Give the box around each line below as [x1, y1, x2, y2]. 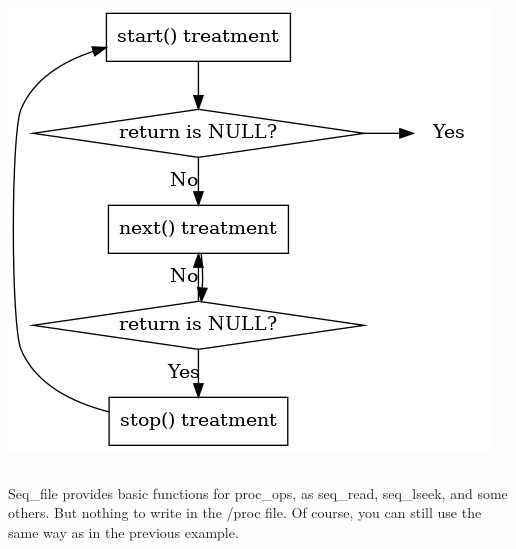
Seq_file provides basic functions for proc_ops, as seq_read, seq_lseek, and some [8, 482, 508, 503]
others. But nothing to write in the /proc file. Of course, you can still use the [8, 502, 482, 523]
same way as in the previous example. [8, 521, 239, 542]
